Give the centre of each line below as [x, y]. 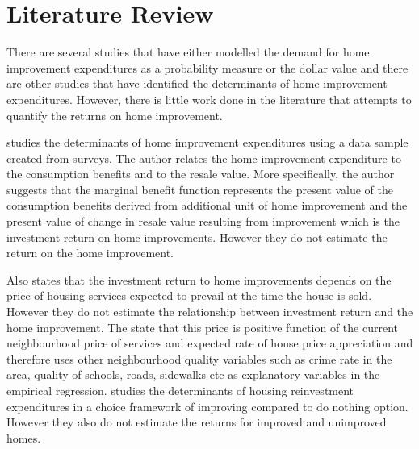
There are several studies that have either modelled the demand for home [188, 52]
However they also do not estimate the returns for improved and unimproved [197, 422]
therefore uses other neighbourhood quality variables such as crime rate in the [199, 358]
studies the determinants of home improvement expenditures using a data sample [207, 142]
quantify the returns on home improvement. [115, 115]
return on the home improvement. [90, 253]
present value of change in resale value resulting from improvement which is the [203, 221]
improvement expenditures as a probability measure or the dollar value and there [207, 67]
